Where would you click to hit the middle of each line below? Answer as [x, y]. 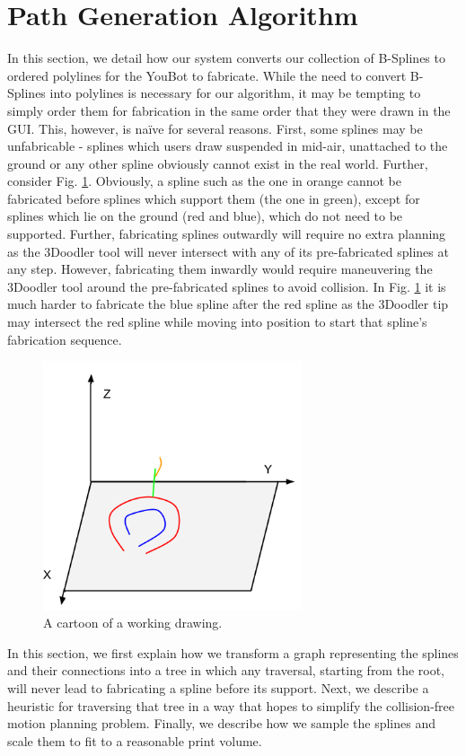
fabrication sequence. [65, 339]
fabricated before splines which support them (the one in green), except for [214, 198]
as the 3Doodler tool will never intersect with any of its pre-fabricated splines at [228, 251]
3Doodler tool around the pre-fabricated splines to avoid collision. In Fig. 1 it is [227, 286]
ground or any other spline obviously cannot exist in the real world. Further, [218, 163]
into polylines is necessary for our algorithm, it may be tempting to [235, 93]
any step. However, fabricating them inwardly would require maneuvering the [220, 269]
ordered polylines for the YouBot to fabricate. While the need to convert [207, 75]
